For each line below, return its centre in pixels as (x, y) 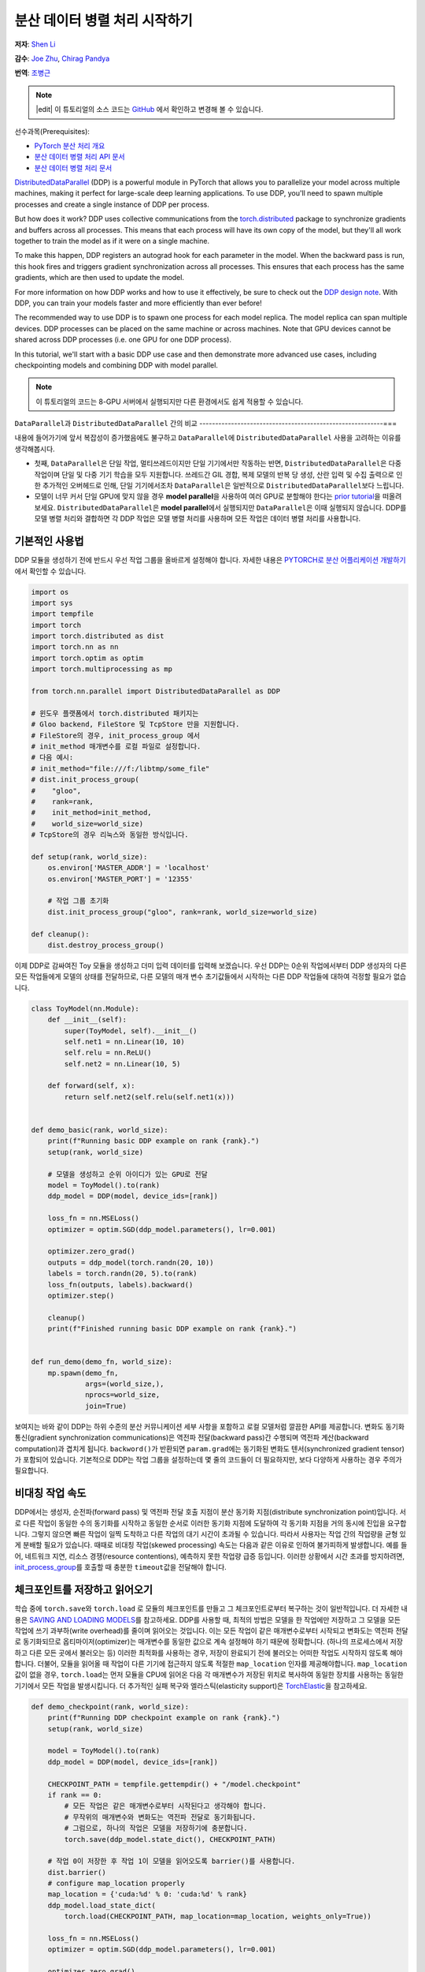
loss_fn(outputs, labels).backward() (120, 1285)
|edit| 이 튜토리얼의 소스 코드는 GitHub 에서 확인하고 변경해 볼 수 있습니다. (150, 110)
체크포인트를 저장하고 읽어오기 (84, 1590)
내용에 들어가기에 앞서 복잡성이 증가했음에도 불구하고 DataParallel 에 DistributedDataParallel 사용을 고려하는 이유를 (208, 438)
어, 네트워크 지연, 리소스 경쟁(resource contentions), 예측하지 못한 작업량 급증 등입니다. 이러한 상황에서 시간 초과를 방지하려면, (210, 1556)
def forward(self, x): (91, 1086)
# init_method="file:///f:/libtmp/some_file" (120, 768)
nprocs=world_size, (123, 1395)
